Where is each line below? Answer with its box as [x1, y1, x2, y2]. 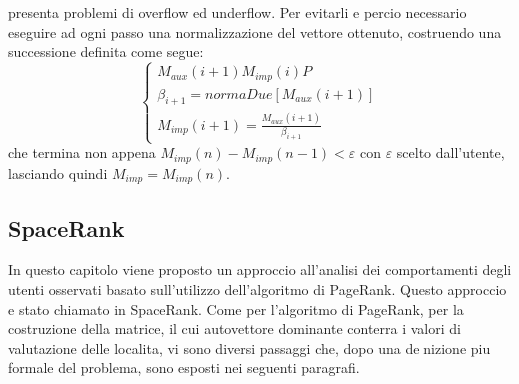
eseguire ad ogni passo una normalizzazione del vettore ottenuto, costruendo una [8, 21, 502, 42]
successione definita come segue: [8, 41, 204, 62]
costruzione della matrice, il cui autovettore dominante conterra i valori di [8, 318, 461, 339]
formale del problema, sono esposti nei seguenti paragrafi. [8, 357, 360, 378]
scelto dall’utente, [396, 142, 505, 163]
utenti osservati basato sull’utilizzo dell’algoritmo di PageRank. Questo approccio [8, 278, 507, 299]
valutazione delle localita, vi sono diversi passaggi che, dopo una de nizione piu [8, 337, 491, 358]
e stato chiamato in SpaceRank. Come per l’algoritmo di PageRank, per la [8, 298, 464, 319]
